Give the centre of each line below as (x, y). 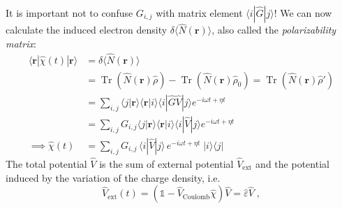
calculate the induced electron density (87, 30)
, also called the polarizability (274, 30)
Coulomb (196, 197)
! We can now (303, 13)
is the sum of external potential (166, 164)
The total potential (46, 164)
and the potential (292, 164)
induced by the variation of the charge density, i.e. (113, 177)
